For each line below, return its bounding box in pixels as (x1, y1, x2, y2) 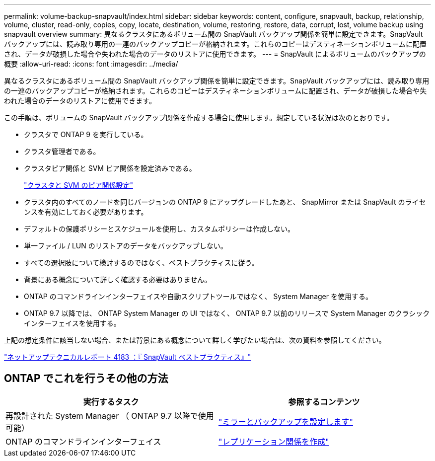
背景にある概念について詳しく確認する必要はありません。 (24, 275, 212, 284)
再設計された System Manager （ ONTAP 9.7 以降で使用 (5, 410, 214, 421)
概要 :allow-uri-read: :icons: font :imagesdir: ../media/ (4, 60, 178, 68)
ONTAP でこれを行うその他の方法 (4, 372, 168, 385)
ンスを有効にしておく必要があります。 (24, 208, 148, 216)
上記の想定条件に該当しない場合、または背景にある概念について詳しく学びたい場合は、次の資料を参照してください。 (4, 336, 386, 344)
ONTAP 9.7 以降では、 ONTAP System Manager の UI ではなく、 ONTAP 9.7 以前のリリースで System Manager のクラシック (24, 309, 430, 317)
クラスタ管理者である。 (24, 147, 100, 155)
